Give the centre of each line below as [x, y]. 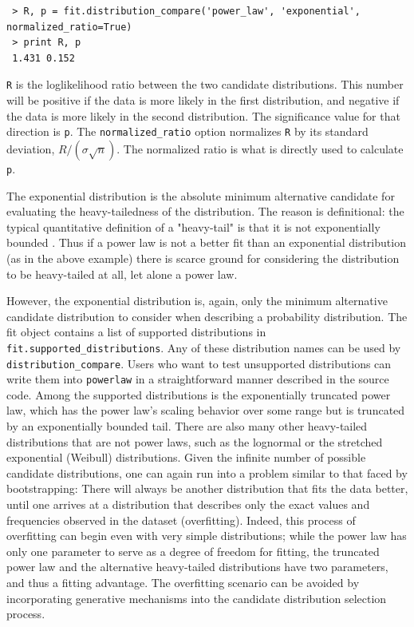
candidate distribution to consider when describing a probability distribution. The [207, 316]
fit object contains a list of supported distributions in [136, 332]
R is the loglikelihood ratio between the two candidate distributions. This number [205, 84]
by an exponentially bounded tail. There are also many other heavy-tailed [187, 426]
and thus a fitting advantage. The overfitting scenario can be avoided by [183, 582]
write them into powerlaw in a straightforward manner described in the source [198, 379]
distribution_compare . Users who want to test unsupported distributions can [199, 363]
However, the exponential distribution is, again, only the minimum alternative [197, 301]
